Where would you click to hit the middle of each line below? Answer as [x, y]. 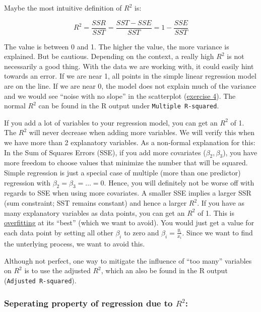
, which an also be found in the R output [164, 270]
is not [236, 56]
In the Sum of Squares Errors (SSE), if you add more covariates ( [105, 152]
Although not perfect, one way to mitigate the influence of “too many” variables [128, 260]
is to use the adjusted [57, 270]
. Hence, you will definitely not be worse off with [179, 182]
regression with [27, 182]
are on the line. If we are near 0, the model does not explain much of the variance [130, 86]
